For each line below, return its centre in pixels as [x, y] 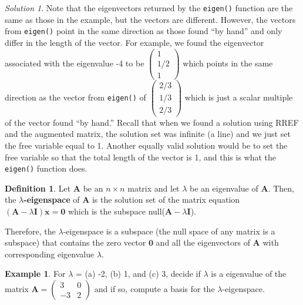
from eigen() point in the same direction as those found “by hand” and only [144, 31]
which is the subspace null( [117, 211]
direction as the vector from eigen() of [75, 97]
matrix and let [154, 188]
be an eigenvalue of [224, 188]
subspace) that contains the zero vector [75, 242]
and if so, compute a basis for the [154, 289]
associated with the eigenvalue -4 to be [75, 63]
